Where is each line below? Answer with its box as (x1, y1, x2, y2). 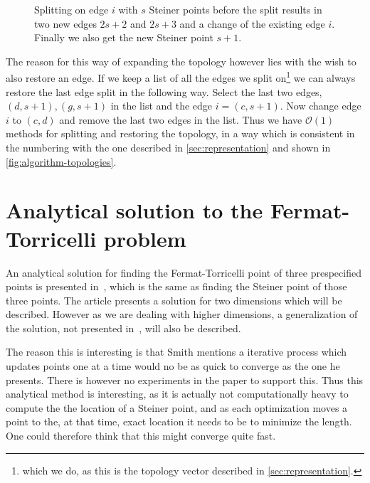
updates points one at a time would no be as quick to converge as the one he (6, 359, 340, 373)
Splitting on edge (34, 2, 109, 16)
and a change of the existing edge (179, 16, 325, 31)
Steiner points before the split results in (149, 2, 322, 16)
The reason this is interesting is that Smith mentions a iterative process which (6, 344, 347, 359)
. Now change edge (280, 98, 361, 113)
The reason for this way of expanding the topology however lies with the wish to (6, 53, 356, 68)
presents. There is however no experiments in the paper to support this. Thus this (6, 372, 364, 387)
